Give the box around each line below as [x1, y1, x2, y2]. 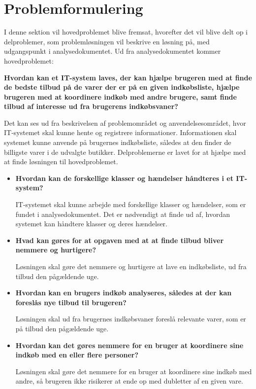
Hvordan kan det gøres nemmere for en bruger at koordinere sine [15, 340, 244, 350]
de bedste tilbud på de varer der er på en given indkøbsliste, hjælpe [4, 82, 240, 92]
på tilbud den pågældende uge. [15, 323, 109, 333]
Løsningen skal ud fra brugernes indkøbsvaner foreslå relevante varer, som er [15, 314, 246, 324]
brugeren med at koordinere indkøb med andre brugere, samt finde [4, 91, 237, 102]
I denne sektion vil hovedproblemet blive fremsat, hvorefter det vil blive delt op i [4, 27, 248, 37]
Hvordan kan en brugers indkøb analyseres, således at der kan [15, 287, 232, 298]
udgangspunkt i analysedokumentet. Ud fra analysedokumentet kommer [4, 46, 221, 56]
